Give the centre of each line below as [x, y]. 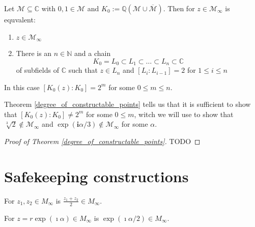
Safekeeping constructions [96, 176]
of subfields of [37, 70]
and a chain [93, 53]
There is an [34, 53]
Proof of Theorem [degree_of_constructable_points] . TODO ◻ [102, 141]
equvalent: [20, 19]
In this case [22, 87]
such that [83, 70]
